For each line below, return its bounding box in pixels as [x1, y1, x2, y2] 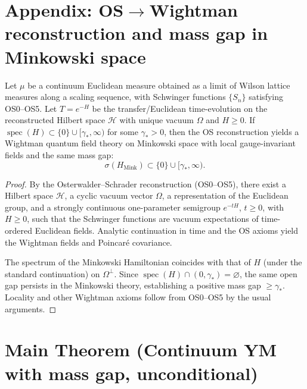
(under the [263, 256, 302, 268]
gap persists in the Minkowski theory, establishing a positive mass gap [5, 279, 261, 291]
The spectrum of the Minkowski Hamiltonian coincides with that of [5, 256, 251, 268]
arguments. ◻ [5, 302, 57, 315]
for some [107, 125, 138, 137]
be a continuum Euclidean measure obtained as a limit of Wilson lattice [27, 79, 290, 91]
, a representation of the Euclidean [162, 189, 289, 202]
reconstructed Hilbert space [5, 114, 106, 126]
